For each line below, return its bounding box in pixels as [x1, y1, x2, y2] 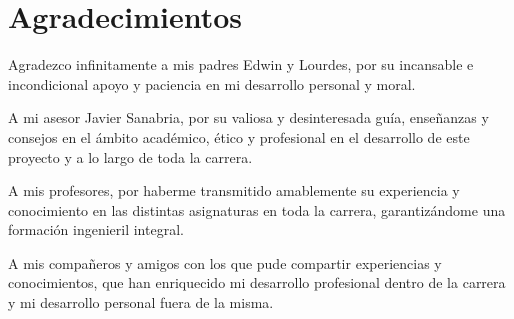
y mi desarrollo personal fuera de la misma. [8, 292, 274, 313]
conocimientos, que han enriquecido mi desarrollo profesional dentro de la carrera [8, 272, 506, 293]
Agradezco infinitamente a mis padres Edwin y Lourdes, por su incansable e [8, 54, 474, 75]
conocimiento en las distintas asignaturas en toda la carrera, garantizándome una [8, 199, 506, 220]
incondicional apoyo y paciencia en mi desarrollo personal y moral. [8, 73, 416, 94]
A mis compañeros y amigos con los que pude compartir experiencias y [8, 252, 442, 273]
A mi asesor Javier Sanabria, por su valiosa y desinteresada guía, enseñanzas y [8, 107, 489, 128]
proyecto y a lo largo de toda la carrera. [8, 146, 253, 167]
